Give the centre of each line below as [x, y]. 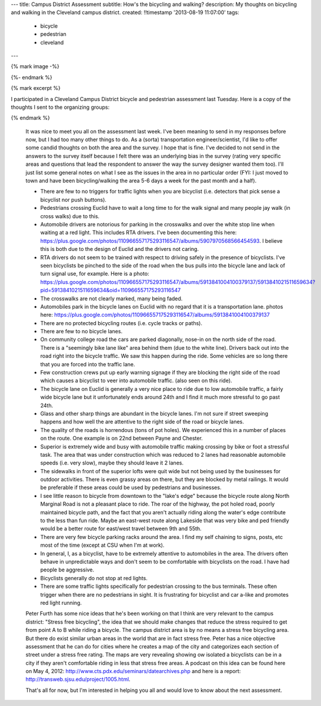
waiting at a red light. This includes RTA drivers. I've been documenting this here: [138, 233]
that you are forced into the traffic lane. [88, 364]
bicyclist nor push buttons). [73, 199]
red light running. [61, 603]
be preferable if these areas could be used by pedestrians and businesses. [131, 487]
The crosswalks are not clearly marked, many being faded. [111, 298]
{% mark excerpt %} [36, 88]
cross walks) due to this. [70, 216]
